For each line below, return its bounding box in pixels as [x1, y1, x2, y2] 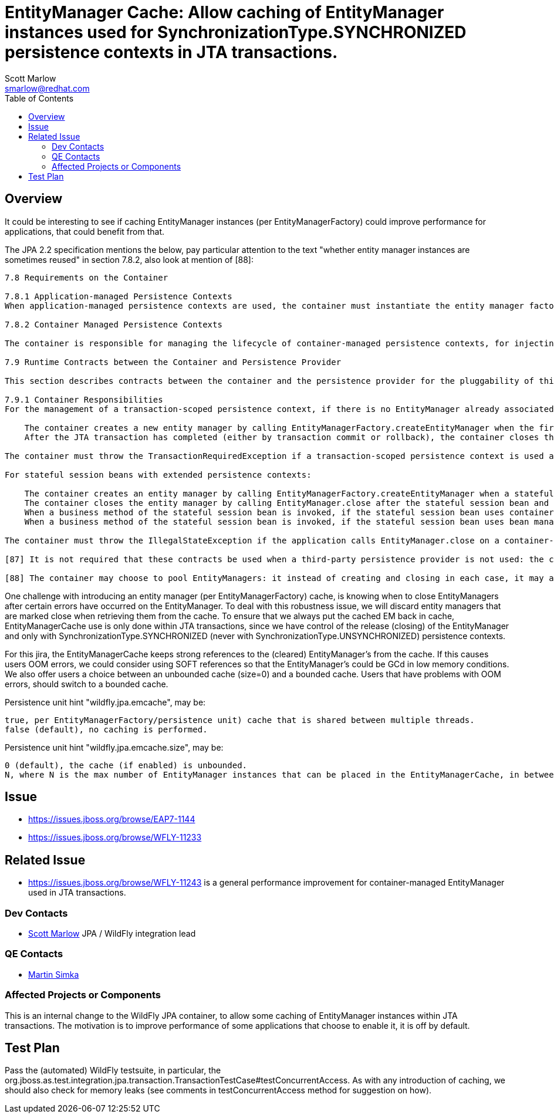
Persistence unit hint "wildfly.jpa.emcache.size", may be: [5, 742, 224, 752]
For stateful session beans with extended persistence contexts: [5, 470, 312, 479]
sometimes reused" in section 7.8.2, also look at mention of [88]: [5, 254, 254, 265]
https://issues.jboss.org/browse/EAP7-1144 [28, 814, 195, 825]
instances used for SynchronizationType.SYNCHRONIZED [5, 22, 467, 42]
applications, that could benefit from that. [5, 226, 164, 237]
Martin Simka [28, 969, 79, 979]
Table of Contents [5, 93, 74, 103]
